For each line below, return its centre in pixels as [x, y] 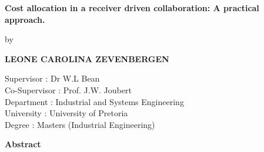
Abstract [23, 144]
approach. [25, 19]
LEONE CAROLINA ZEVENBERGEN [87, 58]
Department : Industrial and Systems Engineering [94, 101]
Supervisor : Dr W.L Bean [52, 78]
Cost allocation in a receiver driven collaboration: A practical [132, 8]
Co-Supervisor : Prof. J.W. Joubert [68, 89]
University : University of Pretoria [66, 113]
